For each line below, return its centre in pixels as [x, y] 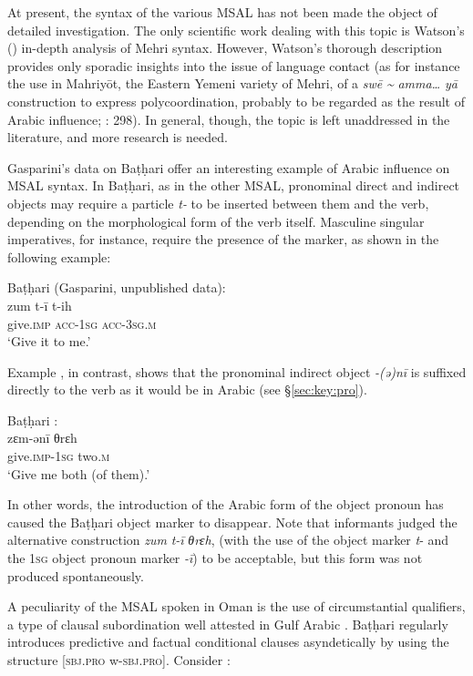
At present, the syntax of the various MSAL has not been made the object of [222, 12]
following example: [59, 256]
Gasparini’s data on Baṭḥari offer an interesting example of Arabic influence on [229, 167]
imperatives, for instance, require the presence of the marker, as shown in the [223, 239]
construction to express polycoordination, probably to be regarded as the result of [236, 101]
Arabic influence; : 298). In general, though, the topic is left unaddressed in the [229, 119]
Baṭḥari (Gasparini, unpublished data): [117, 287]
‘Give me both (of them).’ [79, 473]
